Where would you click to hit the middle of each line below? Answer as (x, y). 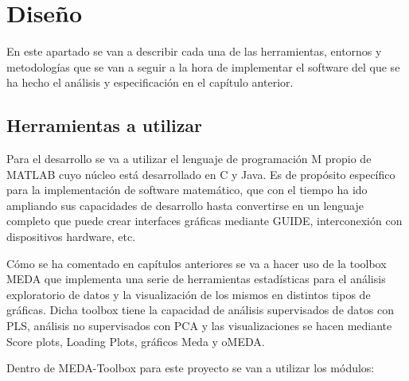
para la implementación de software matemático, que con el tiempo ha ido (187, 190)
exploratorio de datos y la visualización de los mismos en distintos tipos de (189, 294)
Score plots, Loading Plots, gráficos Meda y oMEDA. (136, 341)
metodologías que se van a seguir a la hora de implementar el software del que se (203, 66)
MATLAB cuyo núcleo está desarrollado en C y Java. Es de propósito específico (201, 174)
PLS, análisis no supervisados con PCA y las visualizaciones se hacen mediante (199, 326)
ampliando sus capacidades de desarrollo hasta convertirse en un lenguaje (185, 205)
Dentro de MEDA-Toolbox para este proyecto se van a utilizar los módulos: (191, 368)
